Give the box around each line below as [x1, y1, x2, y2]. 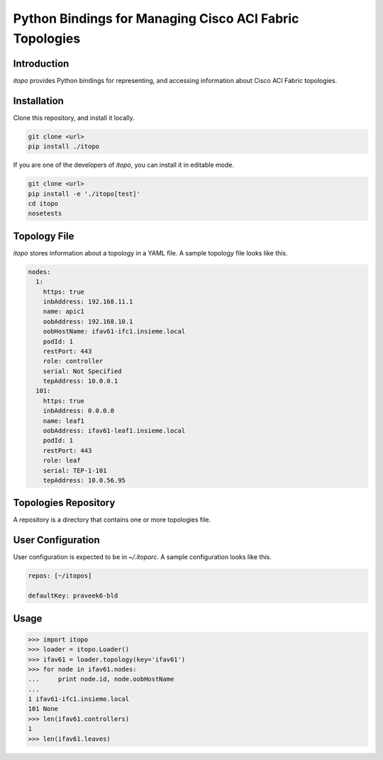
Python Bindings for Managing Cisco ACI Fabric [13, 11, 299, 26]
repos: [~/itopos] [28, 572, 92, 580]
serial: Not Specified [43, 367, 122, 375]
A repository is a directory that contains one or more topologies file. [13, 515, 211, 524]
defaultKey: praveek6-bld [28, 592, 118, 600]
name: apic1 [43, 307, 85, 316]
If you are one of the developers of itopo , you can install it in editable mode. [13, 160, 234, 170]
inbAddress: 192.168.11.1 [43, 297, 133, 305]
